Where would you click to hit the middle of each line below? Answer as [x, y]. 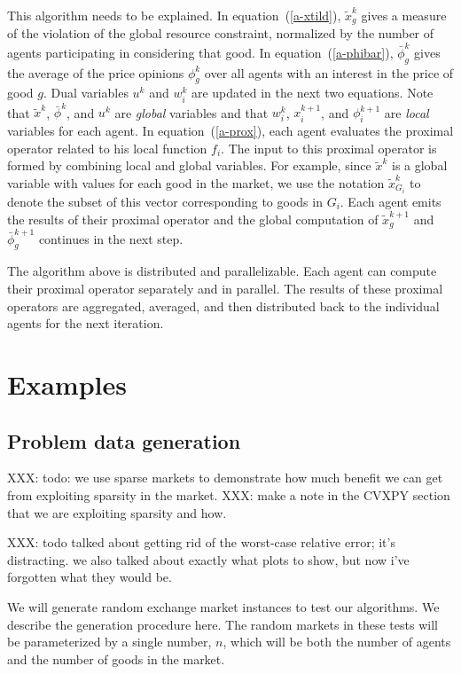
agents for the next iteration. [86, 323]
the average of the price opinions [96, 72]
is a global [419, 165]
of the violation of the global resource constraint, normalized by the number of [221, 33]
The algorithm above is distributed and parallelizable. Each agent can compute [222, 271]
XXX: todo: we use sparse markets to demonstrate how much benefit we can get [225, 478]
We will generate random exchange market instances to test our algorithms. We [223, 606]
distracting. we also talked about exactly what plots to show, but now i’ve [208, 559]
